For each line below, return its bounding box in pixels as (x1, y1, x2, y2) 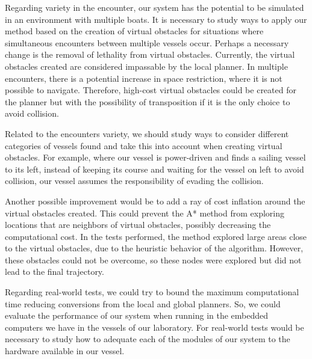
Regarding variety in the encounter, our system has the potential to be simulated (5, 1, 304, 13)
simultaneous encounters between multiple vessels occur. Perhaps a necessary (5, 36, 289, 49)
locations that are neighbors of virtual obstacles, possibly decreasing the (5, 218, 271, 231)
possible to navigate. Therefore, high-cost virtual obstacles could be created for (5, 84, 296, 96)
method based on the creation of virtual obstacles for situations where (5, 25, 264, 37)
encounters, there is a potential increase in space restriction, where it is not (5, 72, 282, 84)
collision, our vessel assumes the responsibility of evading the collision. (5, 174, 264, 187)
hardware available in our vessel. (5, 345, 125, 357)
